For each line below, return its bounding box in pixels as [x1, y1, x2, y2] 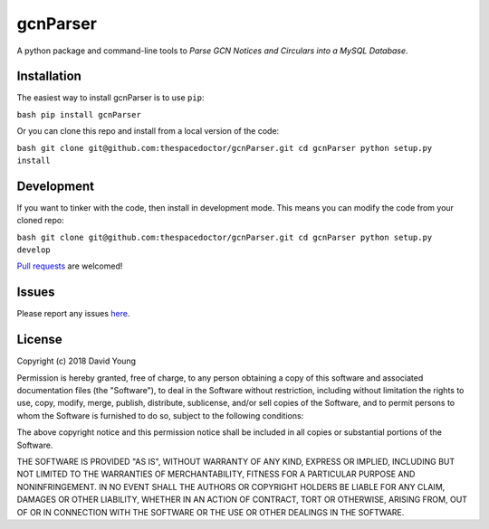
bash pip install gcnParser [16, 109, 142, 119]
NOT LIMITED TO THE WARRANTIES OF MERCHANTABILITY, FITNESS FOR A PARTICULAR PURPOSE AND [16, 468, 416, 479]
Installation [16, 69, 81, 84]
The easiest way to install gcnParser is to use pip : [16, 92, 205, 103]
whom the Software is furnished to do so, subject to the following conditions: [16, 410, 304, 420]
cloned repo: [16, 215, 64, 226]
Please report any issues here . [16, 308, 130, 319]
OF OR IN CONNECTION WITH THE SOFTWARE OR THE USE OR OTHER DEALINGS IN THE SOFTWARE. [16, 506, 405, 517]
